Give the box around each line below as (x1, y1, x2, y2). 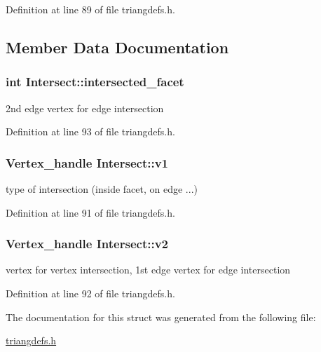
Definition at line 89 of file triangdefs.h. (6, 2, 175, 16)
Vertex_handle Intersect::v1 (6, 154, 168, 171)
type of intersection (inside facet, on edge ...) (6, 182, 198, 196)
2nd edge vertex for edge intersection (6, 100, 164, 115)
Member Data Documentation (6, 36, 229, 57)
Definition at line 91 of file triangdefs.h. (6, 205, 175, 219)
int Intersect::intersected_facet (6, 73, 184, 90)
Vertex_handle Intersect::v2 (6, 235, 168, 252)
